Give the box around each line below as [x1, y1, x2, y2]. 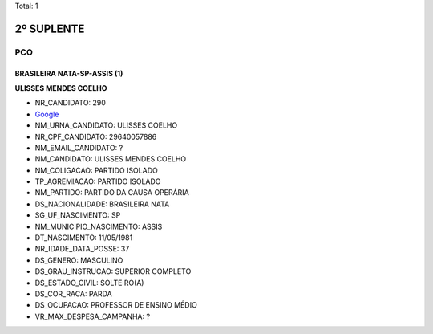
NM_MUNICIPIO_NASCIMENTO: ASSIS [34, 222, 163, 231]
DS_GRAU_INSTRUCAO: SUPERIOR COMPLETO [34, 267, 192, 276]
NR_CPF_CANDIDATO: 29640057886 [34, 132, 157, 141]
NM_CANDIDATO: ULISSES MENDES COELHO [34, 154, 187, 164]
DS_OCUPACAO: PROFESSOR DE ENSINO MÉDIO [34, 300, 198, 310]
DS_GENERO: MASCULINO [34, 255, 123, 265]
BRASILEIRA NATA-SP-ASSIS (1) [14, 68, 123, 78]
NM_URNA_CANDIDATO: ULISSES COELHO [34, 120, 178, 130]
